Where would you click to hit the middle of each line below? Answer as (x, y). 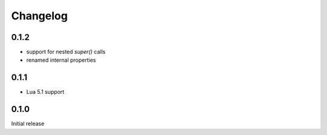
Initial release (28, 123)
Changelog (39, 16)
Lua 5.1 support (45, 92)
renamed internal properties (61, 60)
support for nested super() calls (66, 52)
